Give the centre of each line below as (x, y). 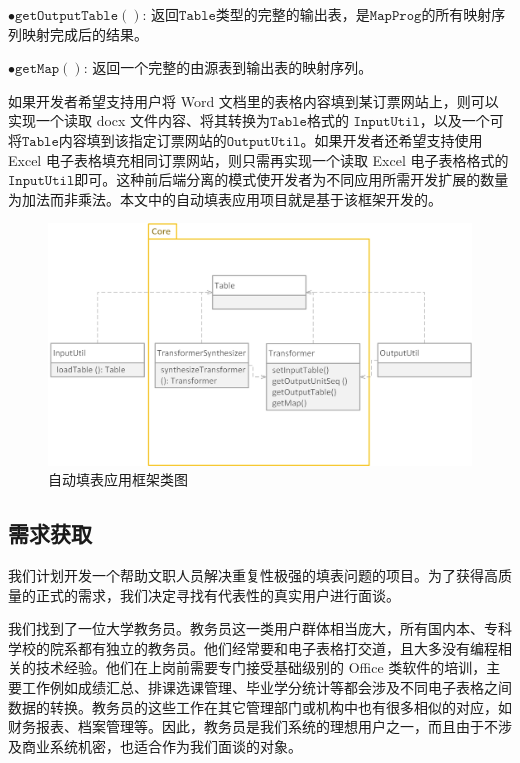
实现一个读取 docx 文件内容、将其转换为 (139, 120)
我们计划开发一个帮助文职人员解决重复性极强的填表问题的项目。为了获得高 (253, 574)
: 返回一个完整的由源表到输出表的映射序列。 (228, 67)
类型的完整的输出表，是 (292, 14)
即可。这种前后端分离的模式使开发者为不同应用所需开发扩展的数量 (291, 179)
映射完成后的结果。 (84, 33)
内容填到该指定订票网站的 (142, 139)
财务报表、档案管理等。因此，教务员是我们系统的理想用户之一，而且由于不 (253, 726)
